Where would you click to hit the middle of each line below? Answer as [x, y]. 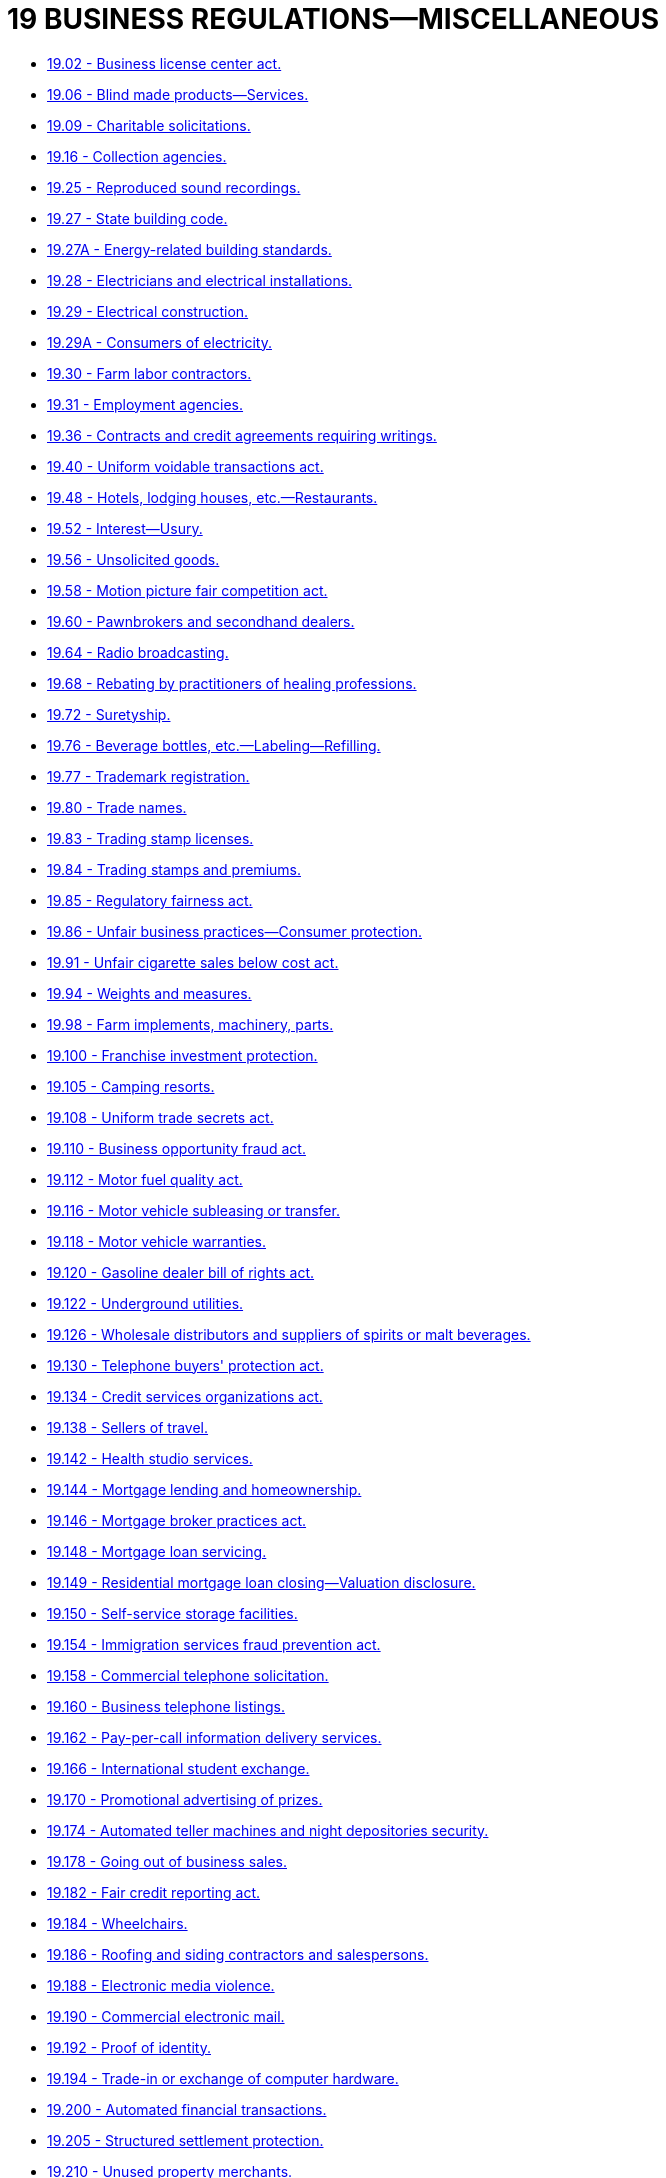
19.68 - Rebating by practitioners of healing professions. [232, 683]
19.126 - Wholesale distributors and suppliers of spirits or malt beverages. [289, 1334]
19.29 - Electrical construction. [148, 311]
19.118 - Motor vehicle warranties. [156, 1241]
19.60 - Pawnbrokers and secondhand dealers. [201, 621]
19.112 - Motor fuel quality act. [145, 1179]
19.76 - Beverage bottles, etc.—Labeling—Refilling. [214, 745]
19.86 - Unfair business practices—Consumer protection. [234, 931]
